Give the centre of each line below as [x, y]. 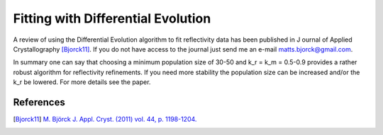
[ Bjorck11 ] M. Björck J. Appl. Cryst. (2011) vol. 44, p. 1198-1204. [105, 119]
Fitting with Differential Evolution [112, 18]
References [39, 102]
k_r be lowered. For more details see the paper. [82, 82]
